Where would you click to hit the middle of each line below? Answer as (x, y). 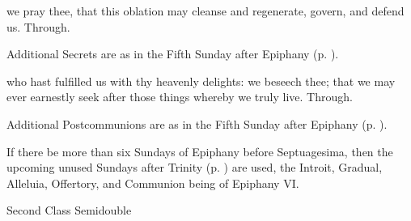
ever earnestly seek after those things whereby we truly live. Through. (180, 97)
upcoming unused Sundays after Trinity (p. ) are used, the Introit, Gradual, (195, 167)
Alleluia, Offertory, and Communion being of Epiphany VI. (153, 183)
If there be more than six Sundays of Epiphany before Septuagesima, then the (200, 151)
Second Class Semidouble (69, 210)
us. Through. (38, 26)
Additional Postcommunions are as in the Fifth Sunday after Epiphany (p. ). (197, 123)
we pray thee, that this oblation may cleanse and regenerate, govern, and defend (205, 11)
